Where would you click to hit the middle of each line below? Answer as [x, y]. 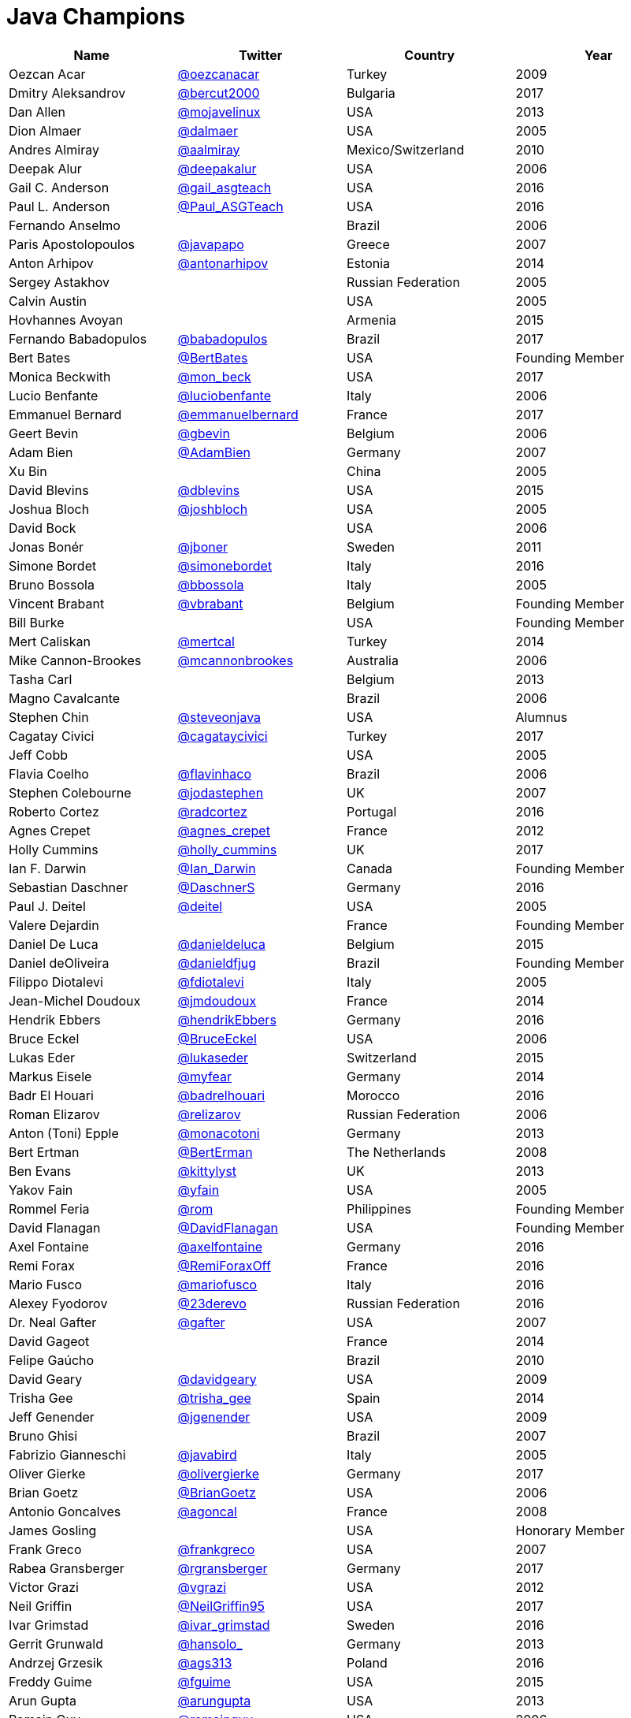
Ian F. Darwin [48, 868]
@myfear [204, 1076]
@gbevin [204, 433]
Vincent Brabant [57, 603]
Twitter [261, 55]
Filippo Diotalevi [56, 982]
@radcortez [212, 811]
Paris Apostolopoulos [72, 244]
